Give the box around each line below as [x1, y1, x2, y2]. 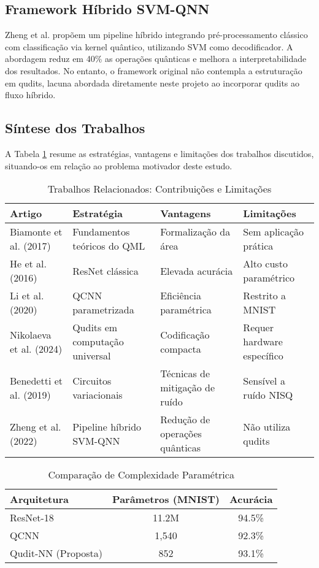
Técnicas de [160, 366, 210, 381]
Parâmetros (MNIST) [112, 492, 220, 507]
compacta [160, 341, 201, 356]
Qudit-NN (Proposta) [10, 546, 103, 561]
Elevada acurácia [160, 263, 233, 278]
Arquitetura [10, 492, 69, 507]
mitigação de [160, 380, 215, 395]
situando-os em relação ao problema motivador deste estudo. [5, 159, 233, 172]
